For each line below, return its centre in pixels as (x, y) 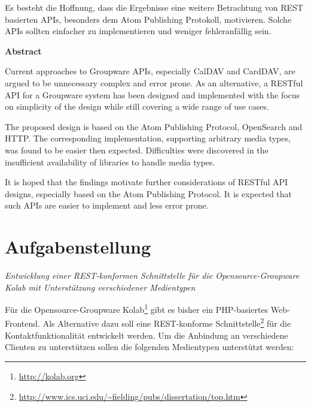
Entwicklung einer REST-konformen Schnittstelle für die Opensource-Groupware (152, 275)
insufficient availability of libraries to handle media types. (110, 162)
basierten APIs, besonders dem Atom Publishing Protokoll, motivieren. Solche (148, 19)
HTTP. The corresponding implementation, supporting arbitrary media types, (148, 138)
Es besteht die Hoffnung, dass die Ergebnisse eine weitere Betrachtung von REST (154, 7)
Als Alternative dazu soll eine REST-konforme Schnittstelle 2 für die (167, 322)
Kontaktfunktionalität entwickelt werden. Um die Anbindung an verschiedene (147, 335)
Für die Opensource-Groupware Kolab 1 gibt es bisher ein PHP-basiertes (137, 308)
